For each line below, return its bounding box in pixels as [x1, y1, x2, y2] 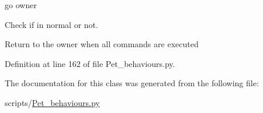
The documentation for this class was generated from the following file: [5, 77, 259, 89]
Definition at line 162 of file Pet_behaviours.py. [5, 57, 175, 69]
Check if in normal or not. [5, 18, 98, 30]
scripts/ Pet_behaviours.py [5, 96, 100, 108]
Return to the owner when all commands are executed [5, 38, 199, 50]
